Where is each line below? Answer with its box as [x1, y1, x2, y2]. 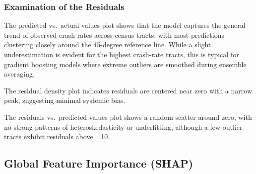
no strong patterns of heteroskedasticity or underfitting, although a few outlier [4, 121, 243, 132]
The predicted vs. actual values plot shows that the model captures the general [4, 20, 246, 30]
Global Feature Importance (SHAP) [4, 156, 193, 171]
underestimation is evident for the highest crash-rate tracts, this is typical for [4, 49, 239, 59]
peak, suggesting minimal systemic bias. [4, 95, 126, 105]
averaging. [4, 69, 35, 79]
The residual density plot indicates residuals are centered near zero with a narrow [4, 85, 253, 95]
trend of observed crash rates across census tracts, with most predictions [4, 29, 224, 40]
